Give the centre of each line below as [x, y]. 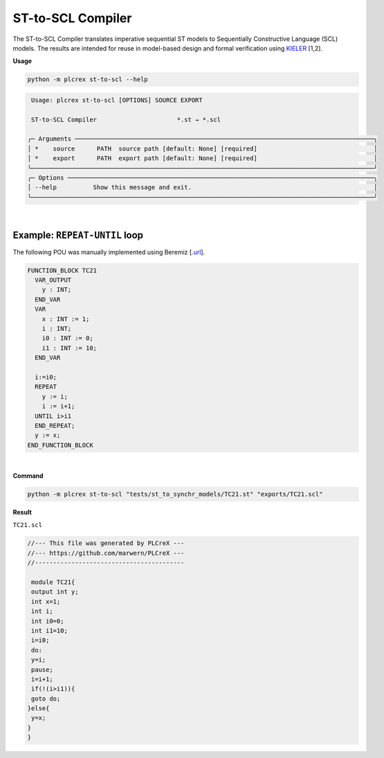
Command [28, 476]
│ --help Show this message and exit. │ [202, 188]
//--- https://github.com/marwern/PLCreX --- [106, 553]
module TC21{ [53, 582]
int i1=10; [50, 630]
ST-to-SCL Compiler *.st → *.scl [126, 119]
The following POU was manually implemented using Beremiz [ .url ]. [109, 252]
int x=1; [46, 601]
